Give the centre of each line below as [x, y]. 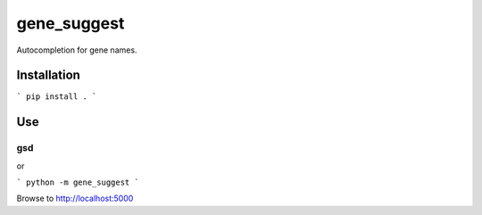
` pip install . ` [57, 97]
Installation [48, 75]
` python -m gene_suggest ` [78, 182]
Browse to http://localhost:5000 [75, 198]
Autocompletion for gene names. [77, 50]
